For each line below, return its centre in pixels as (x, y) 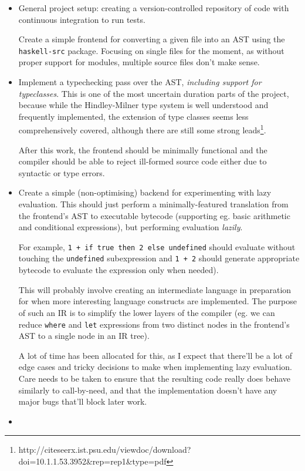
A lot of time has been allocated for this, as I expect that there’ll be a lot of (155, 355)
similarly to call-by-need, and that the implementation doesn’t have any (148, 390)
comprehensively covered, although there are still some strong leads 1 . (142, 129)
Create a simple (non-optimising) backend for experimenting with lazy (145, 192)
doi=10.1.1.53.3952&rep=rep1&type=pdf (92, 461)
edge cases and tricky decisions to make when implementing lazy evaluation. (155, 367)
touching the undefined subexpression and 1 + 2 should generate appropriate (159, 258)
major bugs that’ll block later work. (83, 401)
